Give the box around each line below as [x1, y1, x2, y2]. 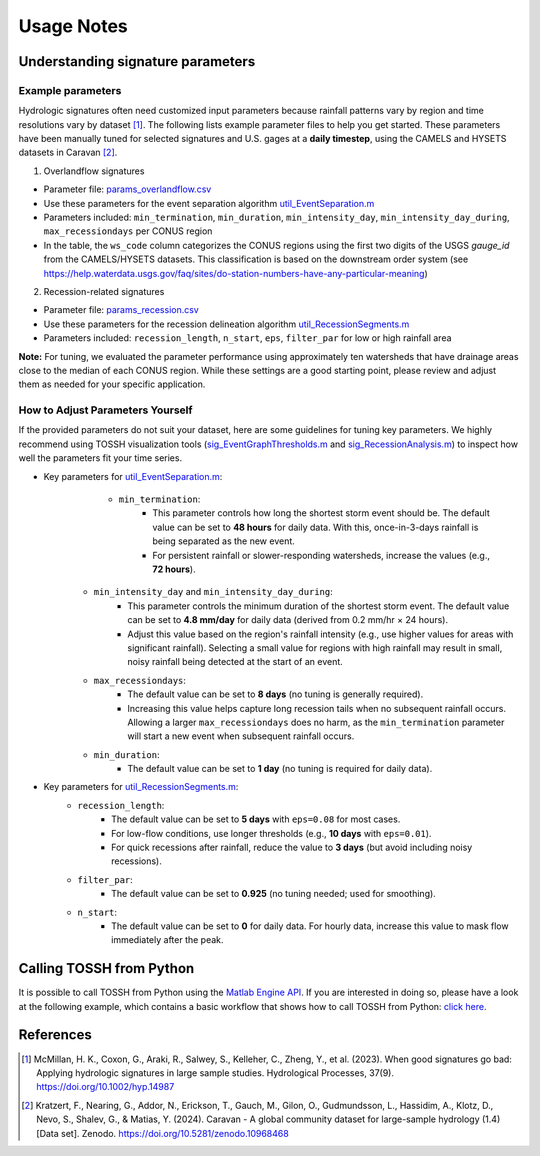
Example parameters [18, 83, 122, 97]
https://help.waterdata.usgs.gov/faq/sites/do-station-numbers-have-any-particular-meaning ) [43, 267, 429, 279]
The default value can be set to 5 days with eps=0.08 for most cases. [111, 813, 401, 825]
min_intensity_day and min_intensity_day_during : [93, 586, 334, 598]
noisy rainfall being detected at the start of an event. [127, 656, 344, 668]
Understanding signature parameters [18, 53, 256, 70]
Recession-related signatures [43, 286, 165, 297]
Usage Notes [18, 15, 129, 37]
